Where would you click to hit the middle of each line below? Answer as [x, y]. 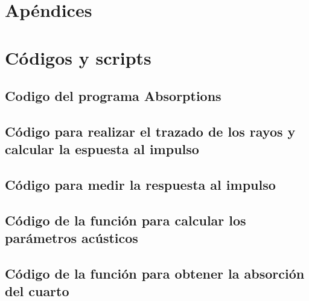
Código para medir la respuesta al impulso [140, 185]
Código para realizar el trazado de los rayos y [150, 131]
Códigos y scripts [78, 57]
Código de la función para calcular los [126, 220]
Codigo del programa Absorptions [113, 96]
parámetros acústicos [72, 238]
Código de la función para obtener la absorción [155, 273]
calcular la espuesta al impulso [102, 149]
